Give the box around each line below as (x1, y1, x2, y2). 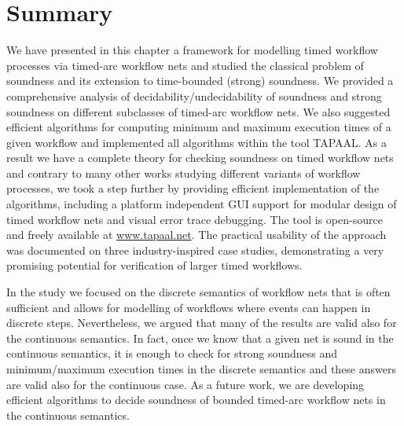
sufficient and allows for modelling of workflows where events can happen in (6, 299, 371, 315)
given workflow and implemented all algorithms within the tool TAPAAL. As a (6, 134, 387, 150)
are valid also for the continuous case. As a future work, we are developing (6, 376, 365, 392)
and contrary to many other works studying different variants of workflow (6, 164, 361, 181)
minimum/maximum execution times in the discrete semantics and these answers (6, 361, 396, 376)
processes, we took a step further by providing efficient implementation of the (6, 180, 380, 196)
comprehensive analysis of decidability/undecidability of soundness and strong (6, 87, 382, 104)
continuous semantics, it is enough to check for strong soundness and (6, 345, 338, 362)
